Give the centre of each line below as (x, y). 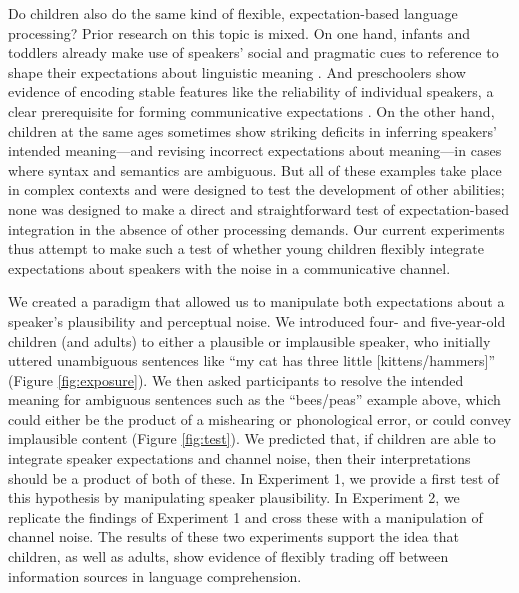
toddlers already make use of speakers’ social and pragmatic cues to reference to (253, 52)
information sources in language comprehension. (155, 575)
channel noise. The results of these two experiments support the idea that (233, 536)
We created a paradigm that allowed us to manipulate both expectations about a (256, 301)
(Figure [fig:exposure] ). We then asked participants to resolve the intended (236, 379)
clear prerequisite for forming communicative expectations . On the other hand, (251, 110)
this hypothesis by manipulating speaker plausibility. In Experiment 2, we (234, 497)
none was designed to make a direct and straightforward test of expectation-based (259, 208)
